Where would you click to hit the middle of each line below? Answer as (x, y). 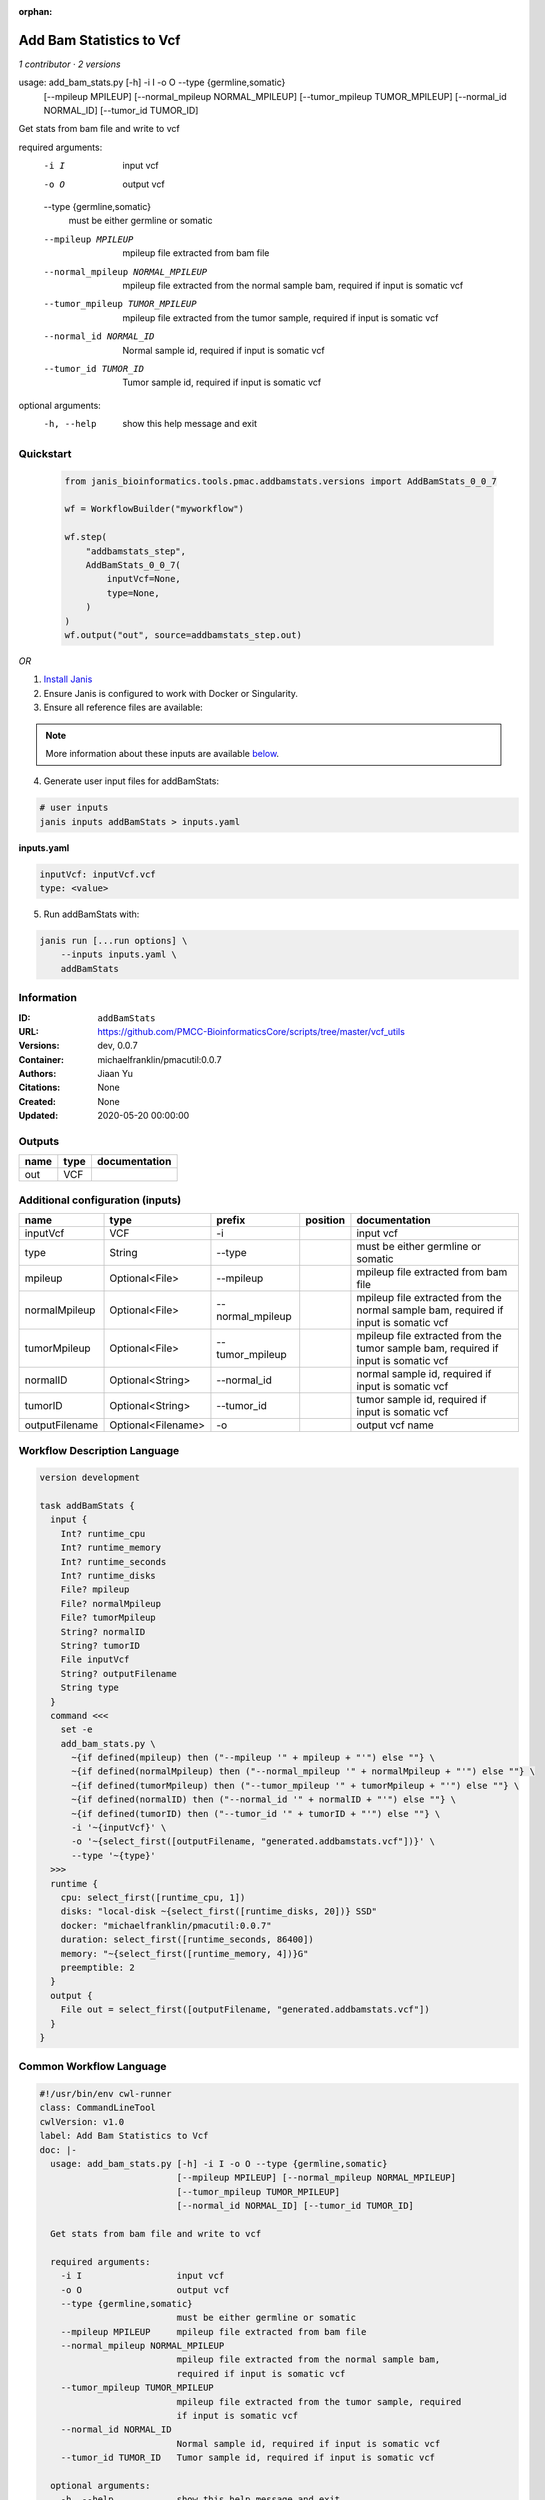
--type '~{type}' (114, 1855)
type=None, (133, 593)
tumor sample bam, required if (427, 1348)
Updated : (38, 1116)
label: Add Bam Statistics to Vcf (124, 2136)
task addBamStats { (87, 1506)
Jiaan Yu (115, 1074)
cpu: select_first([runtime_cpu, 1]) (153, 1897)
